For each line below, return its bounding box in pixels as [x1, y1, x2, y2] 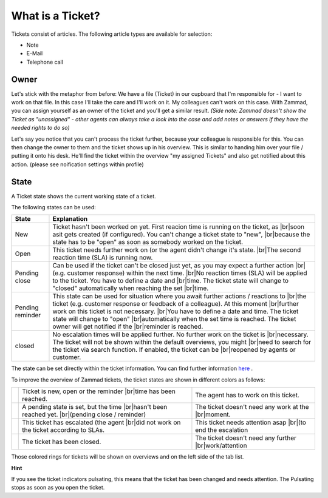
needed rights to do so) [11, 124, 70, 132]
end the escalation [195, 426, 248, 434]
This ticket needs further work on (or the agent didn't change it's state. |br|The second [52, 246, 301, 254]
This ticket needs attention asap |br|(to [195, 419, 307, 427]
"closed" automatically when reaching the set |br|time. [52, 284, 209, 292]
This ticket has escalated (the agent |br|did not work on [22, 419, 181, 427]
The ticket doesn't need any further [195, 434, 297, 442]
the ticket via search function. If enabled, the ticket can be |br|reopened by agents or [52, 346, 296, 354]
